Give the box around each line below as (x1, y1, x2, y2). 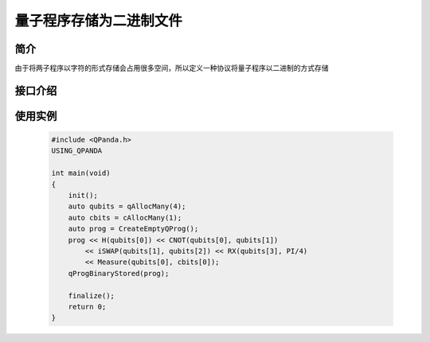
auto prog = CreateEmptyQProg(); (68, 224, 199, 234)
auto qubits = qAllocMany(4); (68, 202, 186, 211)
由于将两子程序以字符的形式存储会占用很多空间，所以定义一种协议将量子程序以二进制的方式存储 (14, 64, 329, 73)
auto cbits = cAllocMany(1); (68, 213, 182, 222)
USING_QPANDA (51, 146, 103, 155)
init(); (68, 191, 99, 200)
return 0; (68, 302, 107, 311)
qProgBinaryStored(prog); (68, 269, 170, 278)
